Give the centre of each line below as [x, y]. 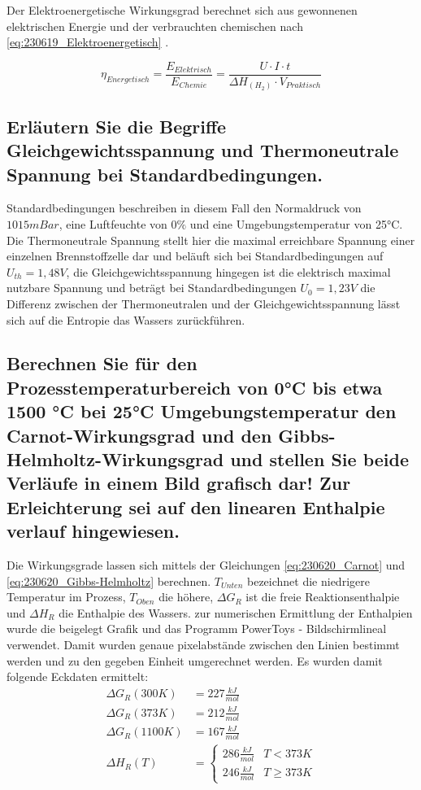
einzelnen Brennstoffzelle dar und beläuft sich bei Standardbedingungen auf [195, 256]
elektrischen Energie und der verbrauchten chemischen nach [155, 26]
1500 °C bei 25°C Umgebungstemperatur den [202, 411]
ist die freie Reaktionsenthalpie [323, 597]
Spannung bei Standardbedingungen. [165, 174]
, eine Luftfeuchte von [113, 223]
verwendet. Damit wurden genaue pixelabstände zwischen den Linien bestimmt [203, 644]
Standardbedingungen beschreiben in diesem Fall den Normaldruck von [184, 208]
